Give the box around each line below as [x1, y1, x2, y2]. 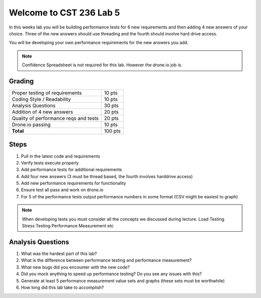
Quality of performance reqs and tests [12, 115, 99, 122]
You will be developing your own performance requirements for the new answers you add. [9, 40, 188, 45]
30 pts [104, 102, 119, 109]
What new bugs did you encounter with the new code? [21, 264, 130, 270]
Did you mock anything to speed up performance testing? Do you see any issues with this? [21, 271, 202, 277]
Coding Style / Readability [12, 96, 71, 103]
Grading [9, 77, 34, 85]
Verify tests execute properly [21, 160, 79, 165]
